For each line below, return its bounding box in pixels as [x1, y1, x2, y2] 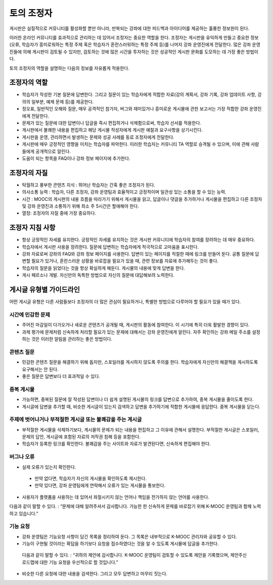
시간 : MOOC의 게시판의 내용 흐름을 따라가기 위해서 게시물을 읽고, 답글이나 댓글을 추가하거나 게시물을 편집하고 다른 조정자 [22, 196, 262, 202]
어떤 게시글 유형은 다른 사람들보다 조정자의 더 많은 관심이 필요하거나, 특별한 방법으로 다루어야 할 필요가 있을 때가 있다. [9, 299, 241, 305]
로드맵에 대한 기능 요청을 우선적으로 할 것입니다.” [22, 559, 118, 565]
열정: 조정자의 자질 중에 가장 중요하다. [22, 210, 96, 216]
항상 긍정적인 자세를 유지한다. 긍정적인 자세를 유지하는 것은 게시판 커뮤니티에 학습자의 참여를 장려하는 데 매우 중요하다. [22, 237, 255, 243]
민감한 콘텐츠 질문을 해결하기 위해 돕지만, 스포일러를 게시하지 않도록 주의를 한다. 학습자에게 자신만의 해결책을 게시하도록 [22, 359, 258, 365]
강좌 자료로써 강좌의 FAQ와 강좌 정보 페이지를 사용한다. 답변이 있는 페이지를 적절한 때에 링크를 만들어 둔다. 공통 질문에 [22, 251, 254, 257]
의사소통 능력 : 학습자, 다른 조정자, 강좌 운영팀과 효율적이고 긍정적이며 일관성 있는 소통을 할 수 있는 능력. [22, 189, 226, 195]
